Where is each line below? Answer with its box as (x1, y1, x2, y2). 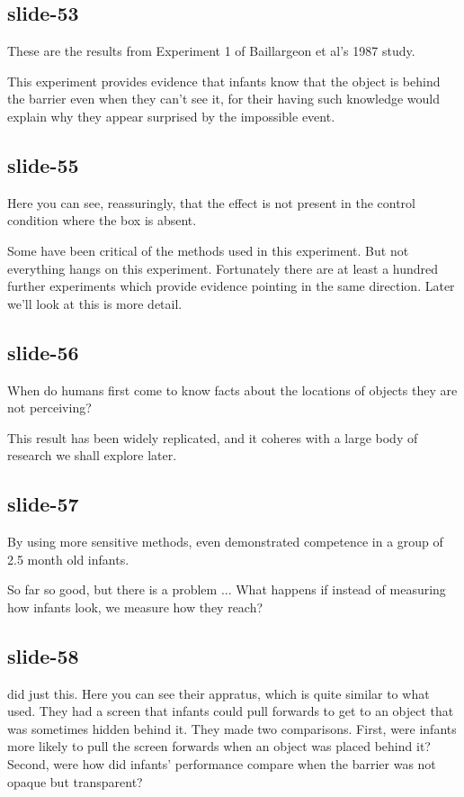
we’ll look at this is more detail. (7, 294, 183, 312)
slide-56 (7, 338, 79, 366)
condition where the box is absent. (7, 211, 197, 230)
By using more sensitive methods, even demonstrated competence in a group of (7, 532, 443, 551)
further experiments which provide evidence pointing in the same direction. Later (7, 276, 455, 295)
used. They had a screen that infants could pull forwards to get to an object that (7, 702, 454, 720)
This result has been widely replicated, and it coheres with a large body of (7, 428, 418, 447)
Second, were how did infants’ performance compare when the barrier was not (7, 755, 436, 774)
